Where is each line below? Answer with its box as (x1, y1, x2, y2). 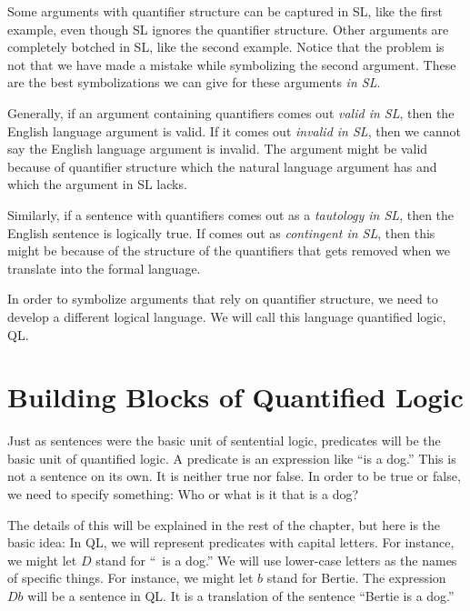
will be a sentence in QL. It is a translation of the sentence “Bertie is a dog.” (27, 586, 455, 605)
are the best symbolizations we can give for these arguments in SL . (7, 73, 381, 92)
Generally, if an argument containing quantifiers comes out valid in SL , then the (7, 103, 455, 122)
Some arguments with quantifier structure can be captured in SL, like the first (7, 2, 444, 20)
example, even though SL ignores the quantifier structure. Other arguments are (7, 19, 449, 38)
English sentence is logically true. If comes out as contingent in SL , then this (7, 223, 435, 242)
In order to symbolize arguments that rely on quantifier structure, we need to (7, 289, 438, 308)
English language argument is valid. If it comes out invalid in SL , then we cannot (7, 121, 461, 140)
